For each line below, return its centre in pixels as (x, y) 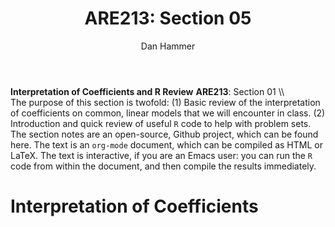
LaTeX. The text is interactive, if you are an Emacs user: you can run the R (161, 155)
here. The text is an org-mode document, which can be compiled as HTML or (166, 144)
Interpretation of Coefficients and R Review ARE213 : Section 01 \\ (147, 91)
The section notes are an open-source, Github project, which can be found (164, 134)
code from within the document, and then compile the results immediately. (163, 166)
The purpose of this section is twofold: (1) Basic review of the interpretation (165, 102)
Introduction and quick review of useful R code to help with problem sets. (161, 123)
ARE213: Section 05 (168, 18)
